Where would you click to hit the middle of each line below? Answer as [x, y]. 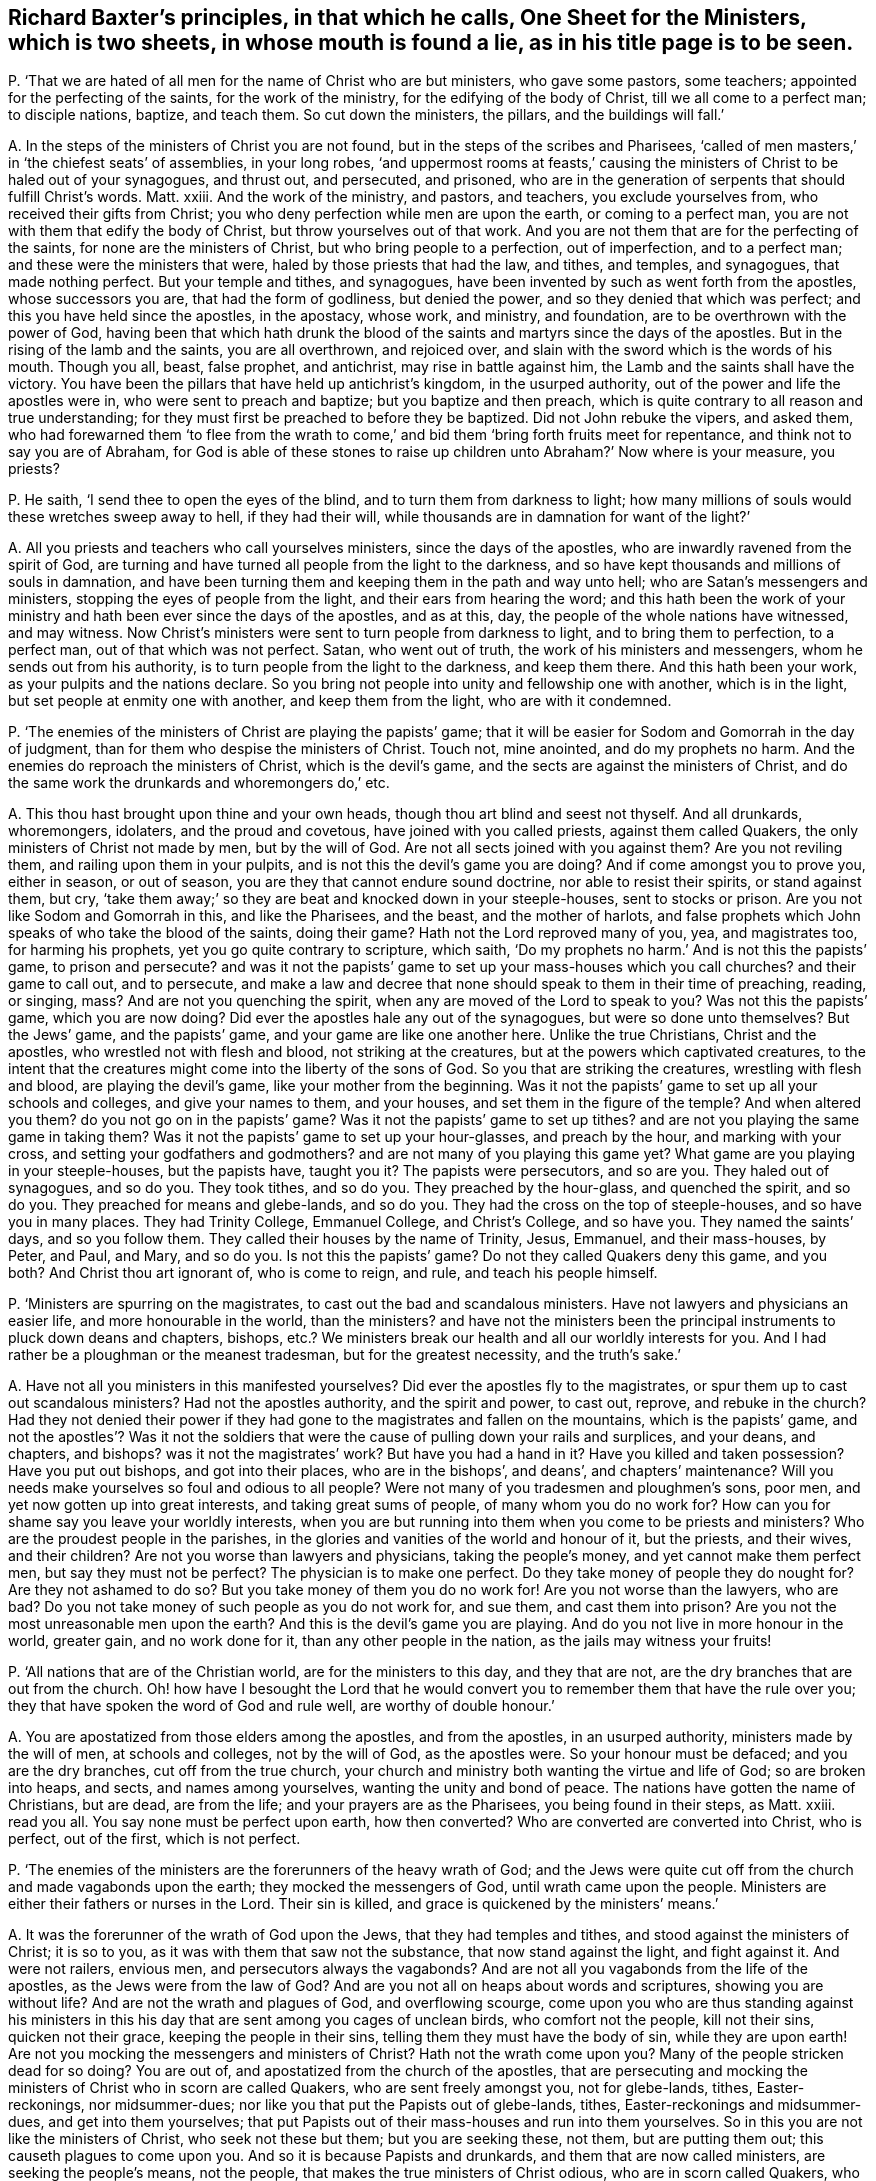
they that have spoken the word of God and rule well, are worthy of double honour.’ [281, 1706]
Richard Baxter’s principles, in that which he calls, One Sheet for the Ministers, [407, 17]
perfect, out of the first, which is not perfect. [154, 1839]
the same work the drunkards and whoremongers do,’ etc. [199, 783]
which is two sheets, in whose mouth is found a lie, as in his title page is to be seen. [431, 42]
